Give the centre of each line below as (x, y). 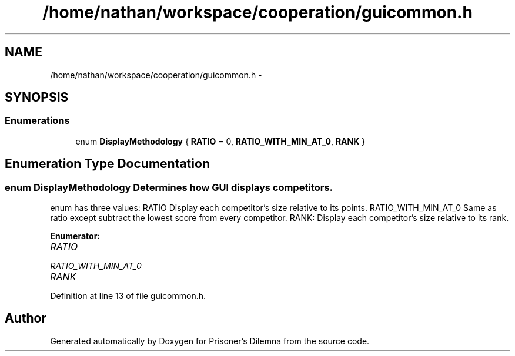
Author (26, 318)
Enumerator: (75, 236)
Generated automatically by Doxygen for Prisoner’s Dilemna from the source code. (210, 341)
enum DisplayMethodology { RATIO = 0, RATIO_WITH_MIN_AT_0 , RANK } (220, 141)
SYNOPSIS (37, 98)
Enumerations (37, 121)
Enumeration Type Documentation (107, 164)
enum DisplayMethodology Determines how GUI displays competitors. (169, 187)
